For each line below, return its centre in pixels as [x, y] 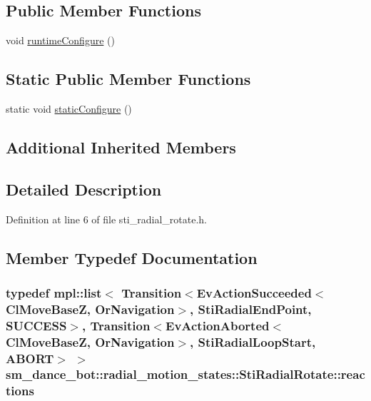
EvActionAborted [218, 325]
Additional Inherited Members [121, 147]
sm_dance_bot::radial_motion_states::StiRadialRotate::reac [185, 374]
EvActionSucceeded [254, 292]
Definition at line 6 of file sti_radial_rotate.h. [106, 219]
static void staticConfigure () [69, 108]
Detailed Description [84, 189]
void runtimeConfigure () [60, 40]
